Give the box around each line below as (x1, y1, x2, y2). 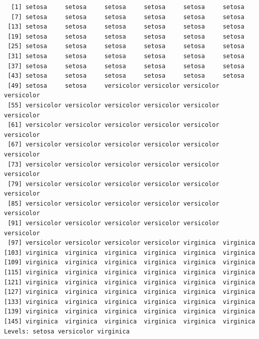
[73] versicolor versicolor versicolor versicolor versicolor (8, 160, 219, 168)
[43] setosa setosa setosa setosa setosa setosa (8, 72, 244, 80)
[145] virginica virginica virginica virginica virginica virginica (4, 318, 255, 325)
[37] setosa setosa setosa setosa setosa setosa (8, 62, 244, 70)
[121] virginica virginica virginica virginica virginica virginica (4, 278, 255, 286)
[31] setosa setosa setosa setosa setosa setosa (8, 52, 244, 60)
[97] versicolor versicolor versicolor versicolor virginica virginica (8, 239, 255, 247)
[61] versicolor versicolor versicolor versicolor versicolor (8, 121, 219, 129)
